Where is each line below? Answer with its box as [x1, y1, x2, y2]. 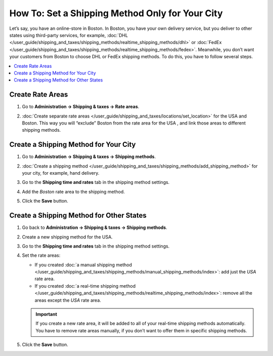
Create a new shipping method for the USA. [22, 233, 113, 240]
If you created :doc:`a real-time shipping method [34, 283, 136, 289]
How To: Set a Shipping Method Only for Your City [9, 8, 223, 19]
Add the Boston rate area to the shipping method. [22, 188, 125, 194]
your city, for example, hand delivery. [22, 170, 100, 176]
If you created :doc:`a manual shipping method [34, 261, 132, 268]
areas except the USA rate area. [34, 297, 101, 303]
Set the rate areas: [22, 252, 61, 258]
